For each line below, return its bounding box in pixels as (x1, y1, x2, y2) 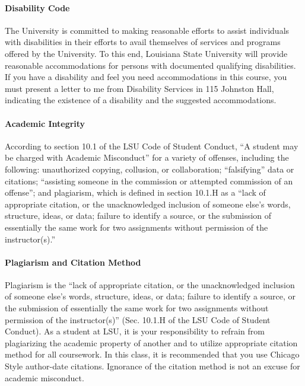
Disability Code (5, 1, 70, 14)
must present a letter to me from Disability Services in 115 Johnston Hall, (5, 82, 274, 94)
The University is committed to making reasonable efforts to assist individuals (5, 24, 290, 36)
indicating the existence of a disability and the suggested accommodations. (5, 94, 277, 106)
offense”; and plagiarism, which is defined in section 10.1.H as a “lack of (5, 186, 266, 199)
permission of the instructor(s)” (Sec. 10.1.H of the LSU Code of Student (5, 313, 271, 326)
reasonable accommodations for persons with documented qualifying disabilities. (5, 59, 296, 71)
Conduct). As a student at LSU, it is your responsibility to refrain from (5, 325, 265, 337)
